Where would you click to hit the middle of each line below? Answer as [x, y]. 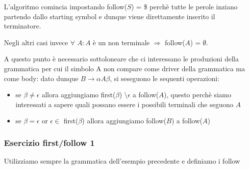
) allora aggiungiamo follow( [124, 121]
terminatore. [23, 26]
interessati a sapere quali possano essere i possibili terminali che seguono [124, 104]
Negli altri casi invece [36, 42]
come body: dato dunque [41, 78]
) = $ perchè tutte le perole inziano [184, 6]
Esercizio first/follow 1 [50, 142]
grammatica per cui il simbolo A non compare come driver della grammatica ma [124, 68]
